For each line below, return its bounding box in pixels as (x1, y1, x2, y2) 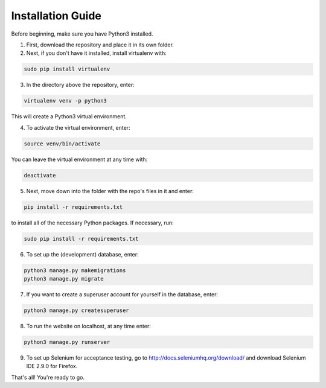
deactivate (24, 172, 56, 179)
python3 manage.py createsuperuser (24, 307, 129, 314)
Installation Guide (11, 9, 102, 22)
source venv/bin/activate (24, 140, 101, 147)
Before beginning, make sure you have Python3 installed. (11, 30, 153, 37)
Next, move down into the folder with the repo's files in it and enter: (26, 187, 194, 194)
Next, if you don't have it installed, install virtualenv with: (26, 49, 167, 57)
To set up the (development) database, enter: (26, 250, 139, 258)
